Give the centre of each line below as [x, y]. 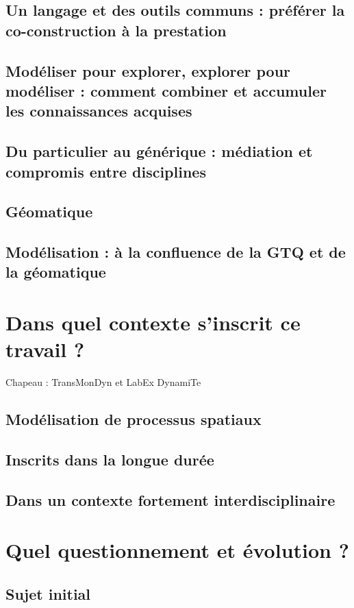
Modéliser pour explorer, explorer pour [148, 70]
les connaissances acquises [99, 111]
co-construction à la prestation [116, 30]
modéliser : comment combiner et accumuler [166, 90]
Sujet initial [48, 593]
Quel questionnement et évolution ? [177, 550]
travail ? [45, 349]
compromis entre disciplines [106, 171]
